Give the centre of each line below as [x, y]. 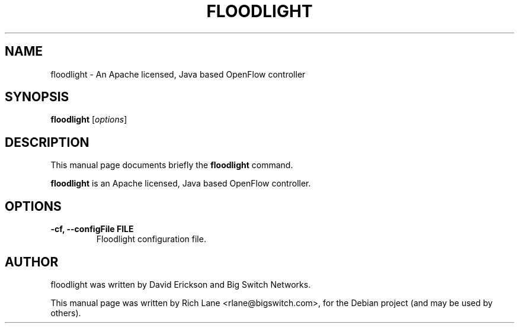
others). [66, 313]
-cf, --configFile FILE [92, 229]
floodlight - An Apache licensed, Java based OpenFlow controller [178, 74]
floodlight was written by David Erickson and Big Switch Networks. [181, 284]
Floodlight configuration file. [151, 239]
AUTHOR [32, 262]
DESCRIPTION [47, 142]
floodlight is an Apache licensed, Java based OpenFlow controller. [181, 184]
